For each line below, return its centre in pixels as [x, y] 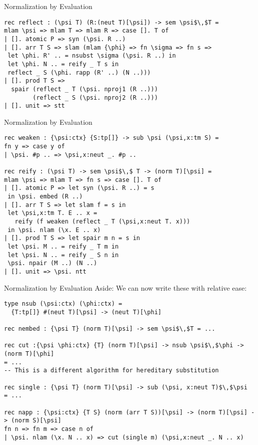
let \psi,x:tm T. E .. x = [52, 213]
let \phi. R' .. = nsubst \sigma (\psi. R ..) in [92, 56]
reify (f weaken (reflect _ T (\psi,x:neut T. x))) [102, 221]
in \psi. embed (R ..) [45, 196]
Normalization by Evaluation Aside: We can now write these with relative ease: [125, 287]
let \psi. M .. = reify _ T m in [63, 246]
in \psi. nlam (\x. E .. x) [54, 230]
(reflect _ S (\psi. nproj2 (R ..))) [95, 97]
